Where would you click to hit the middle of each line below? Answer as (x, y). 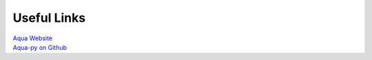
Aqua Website (33, 38)
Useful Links (49, 18)
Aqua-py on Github (40, 47)
